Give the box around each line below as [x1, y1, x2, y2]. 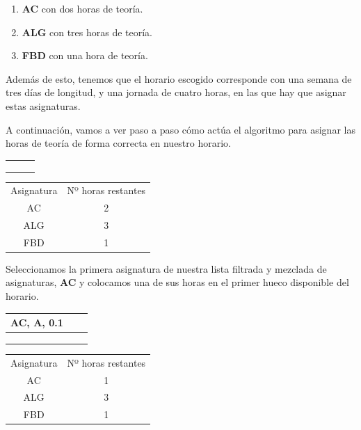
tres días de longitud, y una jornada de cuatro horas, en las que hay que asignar [6, 85, 346, 99]
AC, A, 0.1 [10, 315, 63, 330]
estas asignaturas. [6, 98, 81, 113]
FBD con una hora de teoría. [22, 48, 148, 63]
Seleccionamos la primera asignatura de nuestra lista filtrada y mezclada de [6, 261, 327, 276]
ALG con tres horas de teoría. [22, 24, 153, 39]
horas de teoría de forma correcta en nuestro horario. [6, 136, 232, 150]
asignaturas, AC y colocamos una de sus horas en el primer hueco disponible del [6, 275, 349, 289]
